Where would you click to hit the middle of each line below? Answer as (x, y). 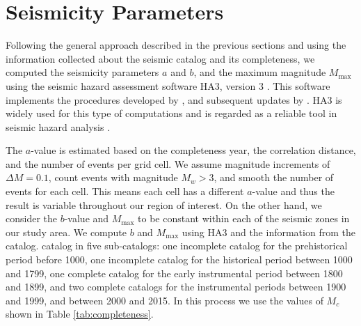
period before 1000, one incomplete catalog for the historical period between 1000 (179, 259)
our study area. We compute (66, 232)
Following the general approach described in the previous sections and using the (176, 45)
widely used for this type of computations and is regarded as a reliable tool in (171, 113)
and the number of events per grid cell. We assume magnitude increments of (168, 163)
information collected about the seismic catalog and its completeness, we (160, 58)
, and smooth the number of (274, 177)
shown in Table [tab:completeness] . (80, 314)
